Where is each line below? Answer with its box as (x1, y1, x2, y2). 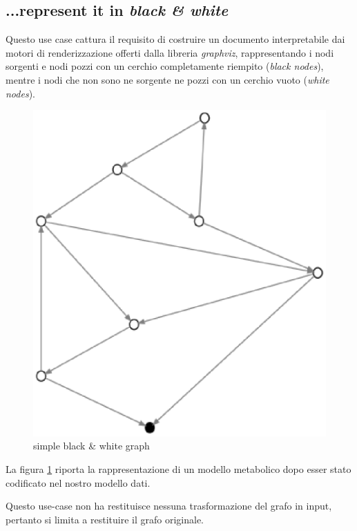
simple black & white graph (33, 438, 150, 453)
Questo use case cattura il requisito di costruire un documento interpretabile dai (6, 32, 345, 46)
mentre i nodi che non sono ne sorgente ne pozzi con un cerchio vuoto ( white (6, 72, 329, 86)
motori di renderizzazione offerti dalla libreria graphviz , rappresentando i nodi (6, 45, 334, 59)
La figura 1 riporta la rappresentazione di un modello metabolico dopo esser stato (6, 461, 351, 476)
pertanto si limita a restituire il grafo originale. (6, 512, 204, 526)
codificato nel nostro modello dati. (6, 475, 151, 490)
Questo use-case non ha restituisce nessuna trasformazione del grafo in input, (6, 499, 332, 513)
